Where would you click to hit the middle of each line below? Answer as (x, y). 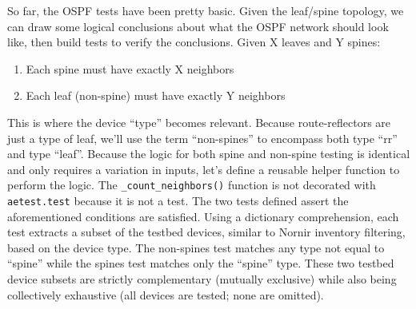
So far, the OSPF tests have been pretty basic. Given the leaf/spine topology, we (206, 10)
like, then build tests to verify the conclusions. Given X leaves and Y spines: (194, 42)
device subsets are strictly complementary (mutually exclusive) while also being (202, 279)
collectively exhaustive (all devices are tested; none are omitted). (166, 294)
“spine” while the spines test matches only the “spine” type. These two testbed (201, 263)
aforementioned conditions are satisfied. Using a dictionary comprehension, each (203, 216)
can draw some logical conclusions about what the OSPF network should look (198, 26)
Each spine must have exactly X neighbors (130, 68)
